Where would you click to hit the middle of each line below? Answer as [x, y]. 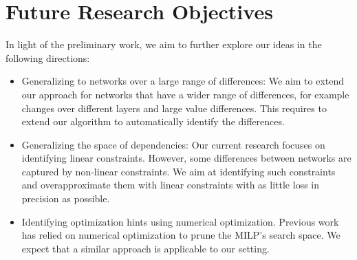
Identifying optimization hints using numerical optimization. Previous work [180, 221]
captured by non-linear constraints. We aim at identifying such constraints [178, 171]
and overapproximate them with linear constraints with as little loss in [171, 185]
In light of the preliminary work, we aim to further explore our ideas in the [164, 44]
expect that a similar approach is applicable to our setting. [145, 248]
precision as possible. [66, 198]
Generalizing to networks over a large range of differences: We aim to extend [183, 81]
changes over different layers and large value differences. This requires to [174, 108]
